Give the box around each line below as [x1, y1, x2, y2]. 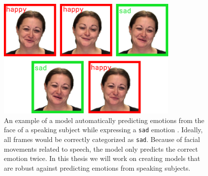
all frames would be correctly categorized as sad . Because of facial [4, 134, 200, 144]
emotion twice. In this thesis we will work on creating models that [4, 153, 200, 163]
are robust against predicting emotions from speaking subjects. [4, 162, 191, 173]
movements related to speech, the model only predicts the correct [4, 143, 198, 154]
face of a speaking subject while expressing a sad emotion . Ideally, [4, 124, 203, 135]
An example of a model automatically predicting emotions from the [4, 115, 205, 125]
